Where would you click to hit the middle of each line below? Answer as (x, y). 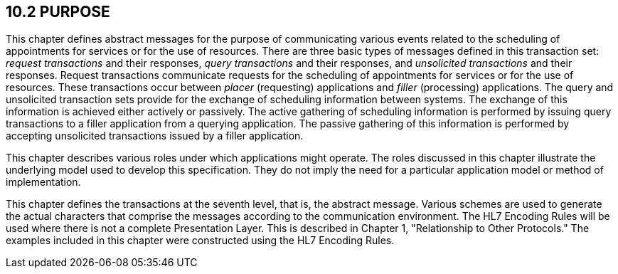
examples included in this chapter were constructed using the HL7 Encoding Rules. (200, 241)
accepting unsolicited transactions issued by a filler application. (155, 136)
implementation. (43, 182)
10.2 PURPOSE (58, 12)
